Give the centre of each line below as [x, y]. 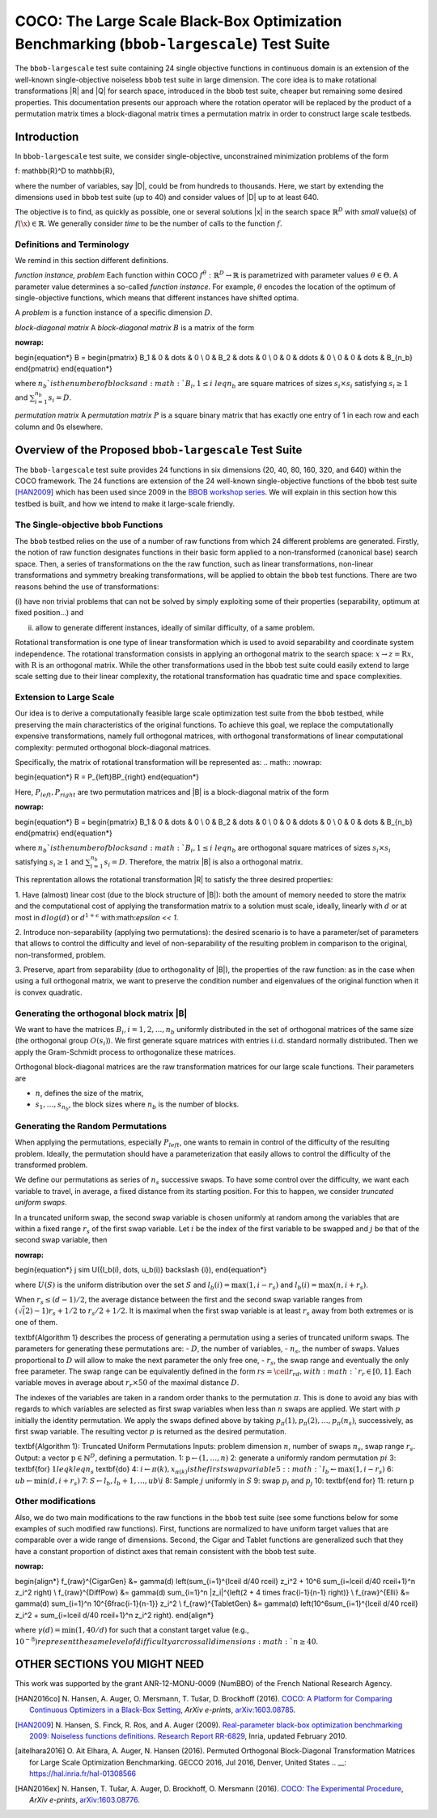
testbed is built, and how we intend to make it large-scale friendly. [125, 503]
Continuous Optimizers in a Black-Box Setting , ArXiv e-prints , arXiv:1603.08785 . [163, 1710]
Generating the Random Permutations [91, 1126]
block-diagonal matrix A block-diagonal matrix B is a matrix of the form [135, 327]
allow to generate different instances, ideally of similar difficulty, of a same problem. [175, 627]
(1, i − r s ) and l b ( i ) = [281, 1285]
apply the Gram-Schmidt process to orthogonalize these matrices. [125, 1051]
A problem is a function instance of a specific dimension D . [114, 312]
